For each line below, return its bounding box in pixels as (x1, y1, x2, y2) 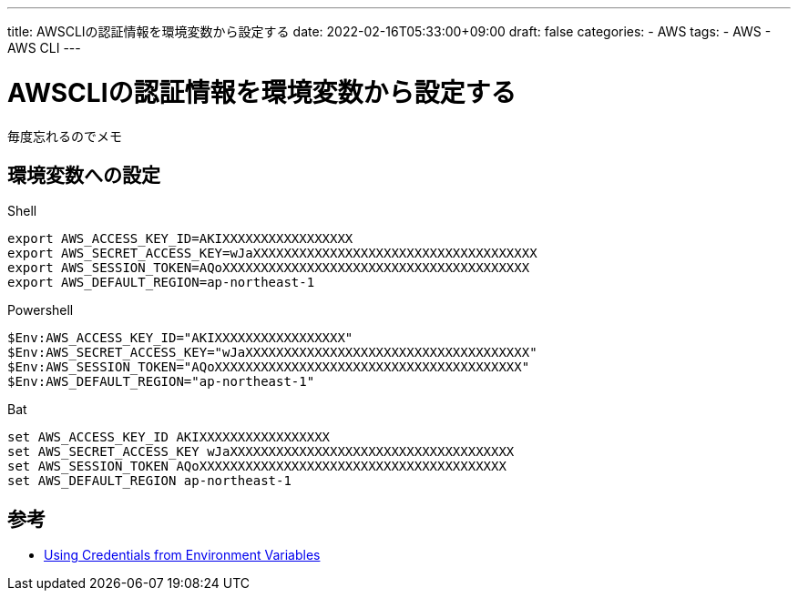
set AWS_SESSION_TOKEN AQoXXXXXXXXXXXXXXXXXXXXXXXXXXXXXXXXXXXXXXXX (7, 459, 506, 474)
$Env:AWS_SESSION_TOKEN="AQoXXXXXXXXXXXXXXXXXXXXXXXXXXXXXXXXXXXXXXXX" (7, 360, 530, 375)
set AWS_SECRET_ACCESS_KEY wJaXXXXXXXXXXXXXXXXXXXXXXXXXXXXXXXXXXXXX (7, 444, 515, 460)
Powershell (7, 302, 74, 319)
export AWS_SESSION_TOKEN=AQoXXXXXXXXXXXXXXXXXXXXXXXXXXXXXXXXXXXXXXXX (7, 260, 530, 276)
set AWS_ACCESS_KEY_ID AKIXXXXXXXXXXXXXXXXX (7, 430, 331, 445)
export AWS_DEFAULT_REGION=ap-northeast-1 (7, 275, 315, 290)
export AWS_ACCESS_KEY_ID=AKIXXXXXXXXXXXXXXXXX (7, 231, 353, 247)
